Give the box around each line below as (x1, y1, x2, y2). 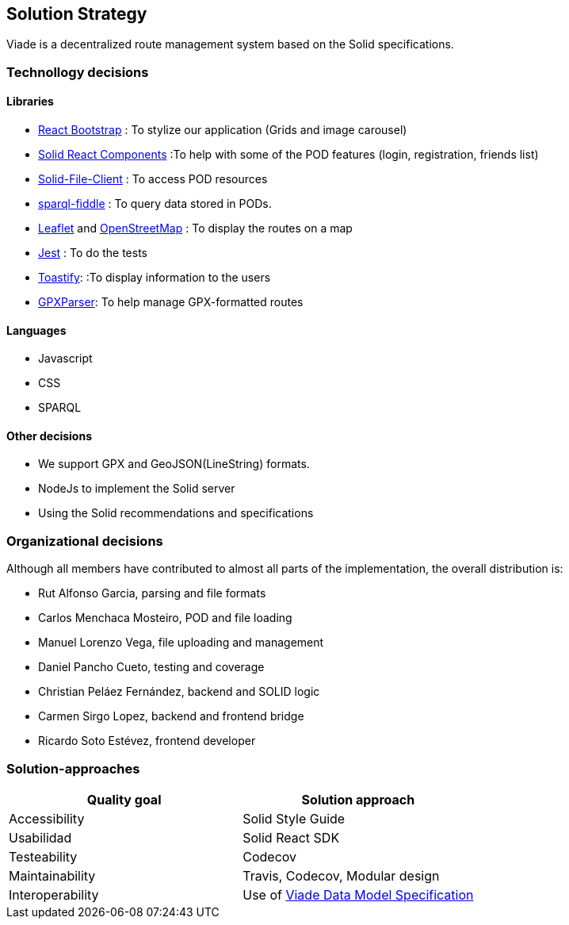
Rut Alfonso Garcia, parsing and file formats (38, 586, 266, 601)
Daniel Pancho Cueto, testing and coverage (38, 660, 265, 674)
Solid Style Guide (242, 810, 346, 827)
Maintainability (9, 867, 96, 884)
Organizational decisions (6, 532, 163, 549)
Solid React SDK (242, 829, 340, 846)
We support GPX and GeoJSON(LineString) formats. (38, 457, 310, 471)
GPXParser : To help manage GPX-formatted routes (38, 295, 304, 309)
